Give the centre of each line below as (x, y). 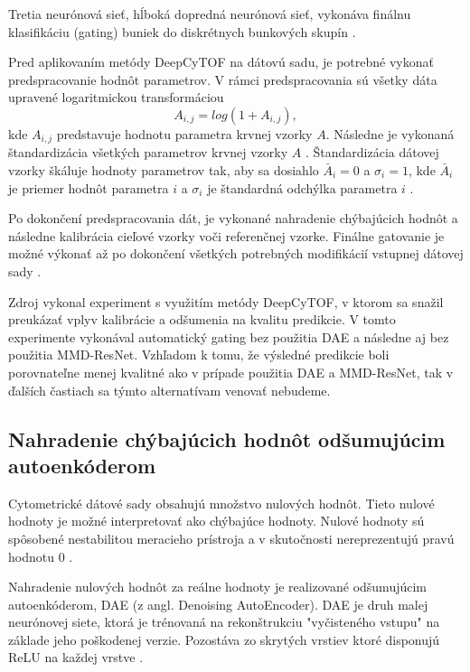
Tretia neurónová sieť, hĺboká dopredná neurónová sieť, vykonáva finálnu (210, 14)
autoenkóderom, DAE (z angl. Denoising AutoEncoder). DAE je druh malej (218, 604)
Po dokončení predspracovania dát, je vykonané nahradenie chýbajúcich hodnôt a (233, 218)
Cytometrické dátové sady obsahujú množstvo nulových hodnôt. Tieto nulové (221, 503)
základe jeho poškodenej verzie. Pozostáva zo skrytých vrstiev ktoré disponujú (224, 639)
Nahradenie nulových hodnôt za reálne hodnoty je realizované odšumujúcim (218, 587)
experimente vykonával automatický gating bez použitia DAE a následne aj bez (229, 336)
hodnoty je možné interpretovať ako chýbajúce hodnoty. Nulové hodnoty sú (216, 521)
